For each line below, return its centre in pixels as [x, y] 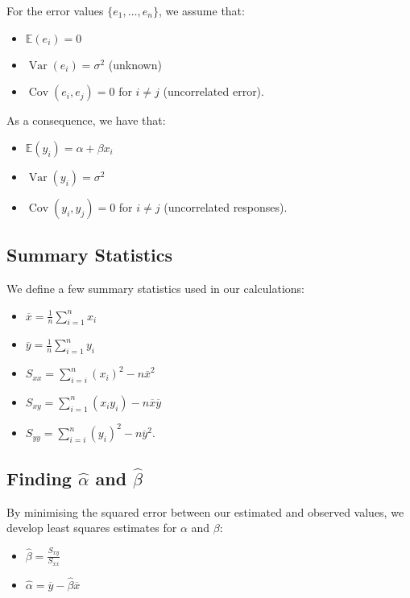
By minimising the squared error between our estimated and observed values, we [205, 511]
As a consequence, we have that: [86, 120]
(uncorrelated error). [213, 91]
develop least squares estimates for [92, 528]
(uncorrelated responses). [226, 206]
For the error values [55, 10]
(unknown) [135, 64]
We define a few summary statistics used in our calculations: [155, 288]
